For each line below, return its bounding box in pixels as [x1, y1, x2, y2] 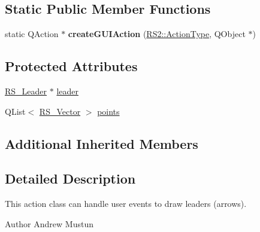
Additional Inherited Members [5, 134, 198, 152]
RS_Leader [5, 85, 47, 97]
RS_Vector [39, 105, 81, 117]
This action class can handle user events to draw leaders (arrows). [5, 197, 247, 210]
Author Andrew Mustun [5, 217, 93, 230]
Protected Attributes [5, 57, 138, 75]
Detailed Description [5, 169, 136, 188]
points [97, 105, 120, 117]
